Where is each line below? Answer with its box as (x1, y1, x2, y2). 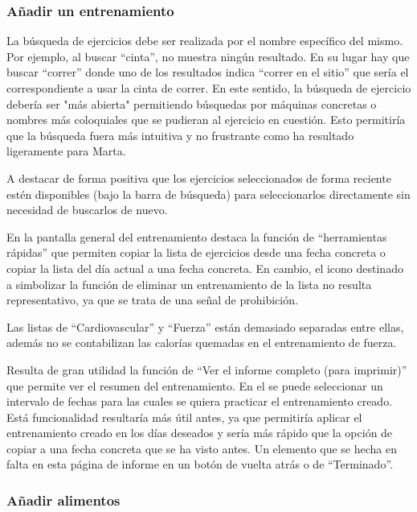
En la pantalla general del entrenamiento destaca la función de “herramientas (6, 228, 387, 245)
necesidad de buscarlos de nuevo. (6, 201, 168, 218)
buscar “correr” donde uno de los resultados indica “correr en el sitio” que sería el (6, 64, 409, 81)
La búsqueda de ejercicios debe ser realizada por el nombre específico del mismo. (6, 32, 403, 49)
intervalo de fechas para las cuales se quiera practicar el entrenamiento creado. (6, 393, 393, 410)
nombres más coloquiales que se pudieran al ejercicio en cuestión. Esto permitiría (6, 111, 406, 128)
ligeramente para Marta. (6, 142, 126, 159)
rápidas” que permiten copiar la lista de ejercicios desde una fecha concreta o (6, 244, 386, 261)
